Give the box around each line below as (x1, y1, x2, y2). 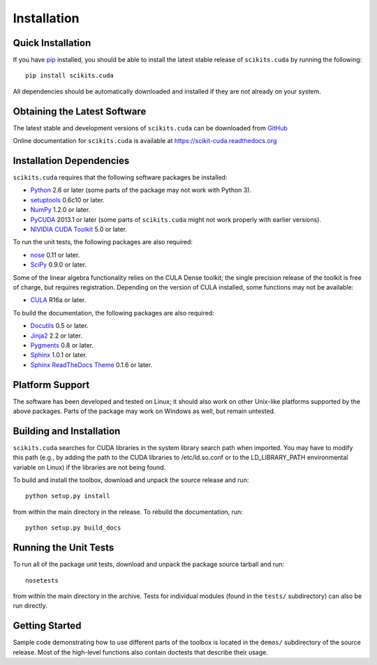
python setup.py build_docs (25, 524, 121, 532)
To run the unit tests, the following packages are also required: (13, 238, 193, 246)
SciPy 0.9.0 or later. (30, 260, 87, 269)
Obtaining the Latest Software (13, 105, 147, 117)
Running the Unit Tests (13, 541, 114, 554)
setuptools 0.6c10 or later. (30, 195, 105, 204)
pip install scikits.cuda (25, 72, 114, 80)
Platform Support (13, 379, 90, 391)
